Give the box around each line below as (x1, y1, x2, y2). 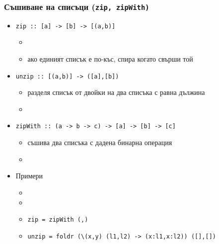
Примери (15, 170, 43, 181)
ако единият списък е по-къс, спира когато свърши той (27, 54, 193, 64)
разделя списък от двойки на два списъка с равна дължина (27, 87, 205, 97)
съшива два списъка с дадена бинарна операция (27, 137, 172, 148)
